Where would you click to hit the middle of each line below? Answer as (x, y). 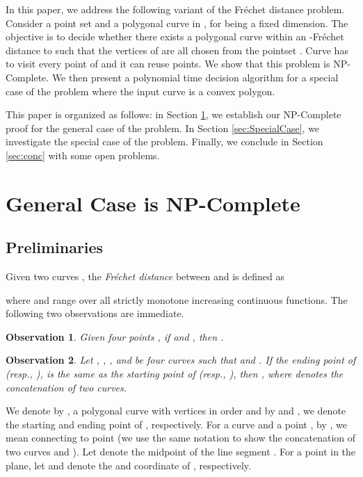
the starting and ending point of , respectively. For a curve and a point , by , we (176, 424)
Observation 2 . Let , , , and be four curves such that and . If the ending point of (181, 360)
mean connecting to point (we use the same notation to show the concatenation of (181, 438)
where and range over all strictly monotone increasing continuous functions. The (177, 299)
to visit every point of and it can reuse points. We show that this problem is (168, 64)
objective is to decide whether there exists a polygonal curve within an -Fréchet (175, 37)
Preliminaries (55, 247)
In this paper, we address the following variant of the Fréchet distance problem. (175, 9)
